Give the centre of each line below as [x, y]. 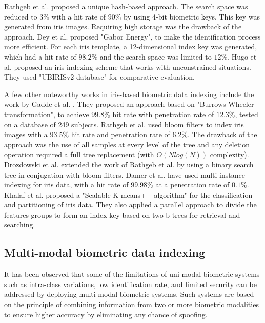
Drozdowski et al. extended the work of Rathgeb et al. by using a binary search [129, 164]
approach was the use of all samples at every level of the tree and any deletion [127, 144]
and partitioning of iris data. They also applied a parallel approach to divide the [130, 205]
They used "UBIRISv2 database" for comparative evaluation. [99, 77]
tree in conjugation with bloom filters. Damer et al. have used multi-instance [125, 174]
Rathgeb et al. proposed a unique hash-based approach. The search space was [126, 6]
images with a [26, 134]
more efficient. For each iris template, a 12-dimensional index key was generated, [131, 46]
